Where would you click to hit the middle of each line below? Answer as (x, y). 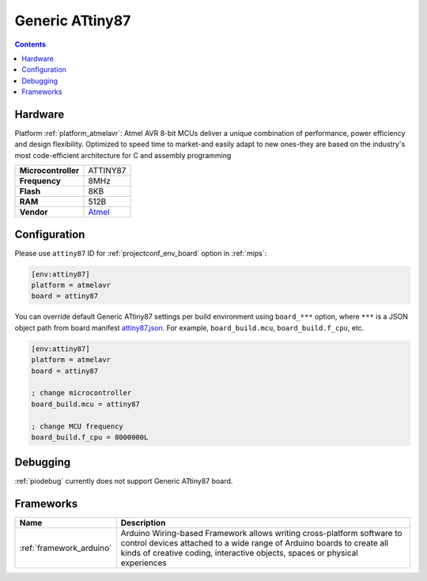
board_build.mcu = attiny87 (85, 404)
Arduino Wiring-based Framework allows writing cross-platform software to (261, 534)
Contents (30, 44)
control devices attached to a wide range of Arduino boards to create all (255, 543)
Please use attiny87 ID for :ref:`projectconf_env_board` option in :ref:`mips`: (141, 253)
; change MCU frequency (77, 426)
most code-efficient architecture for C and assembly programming (123, 155)
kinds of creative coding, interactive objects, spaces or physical (240, 553)
